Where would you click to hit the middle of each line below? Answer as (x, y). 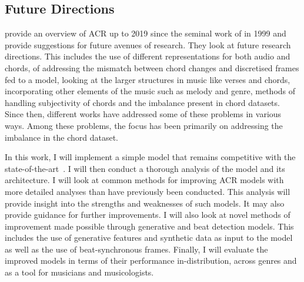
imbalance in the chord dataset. (62, 137)
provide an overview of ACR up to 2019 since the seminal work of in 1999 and (146, 33)
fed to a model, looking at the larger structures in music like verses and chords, (148, 79)
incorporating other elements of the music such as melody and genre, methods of (150, 91)
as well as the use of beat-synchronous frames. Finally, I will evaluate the (136, 249)
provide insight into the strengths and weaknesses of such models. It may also (145, 203)
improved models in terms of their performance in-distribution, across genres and (151, 261)
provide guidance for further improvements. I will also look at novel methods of (148, 215)
